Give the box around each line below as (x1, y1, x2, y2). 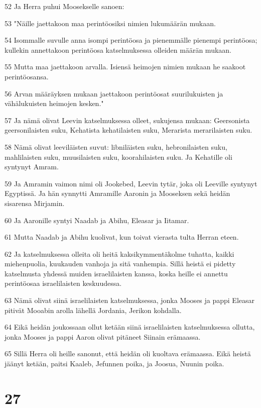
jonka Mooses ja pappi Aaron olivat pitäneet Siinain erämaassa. (5, 331, 201, 342)
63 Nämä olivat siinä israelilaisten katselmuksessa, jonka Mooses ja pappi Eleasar (5, 295, 255, 305)
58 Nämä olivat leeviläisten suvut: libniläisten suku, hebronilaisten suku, (5, 141, 227, 152)
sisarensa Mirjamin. (5, 197, 65, 208)
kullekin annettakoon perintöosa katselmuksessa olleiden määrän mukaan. (5, 44, 231, 55)
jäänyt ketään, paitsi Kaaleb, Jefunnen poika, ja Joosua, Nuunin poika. (5, 358, 224, 369)
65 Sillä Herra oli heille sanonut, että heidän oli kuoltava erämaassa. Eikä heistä (5, 348, 251, 359)
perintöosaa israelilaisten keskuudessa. (5, 278, 122, 288)
